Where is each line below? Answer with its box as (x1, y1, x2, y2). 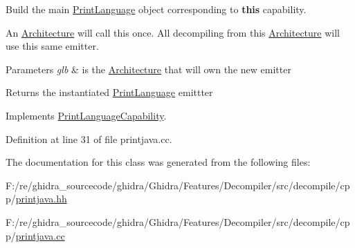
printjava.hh (15, 191, 67, 206)
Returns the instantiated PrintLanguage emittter (6, 85, 213, 99)
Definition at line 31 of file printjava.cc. (6, 131, 172, 146)
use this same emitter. (6, 39, 99, 53)
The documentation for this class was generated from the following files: (6, 155, 311, 169)
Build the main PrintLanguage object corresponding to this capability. (6, 2, 307, 16)
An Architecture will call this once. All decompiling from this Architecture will (6, 25, 340, 39)
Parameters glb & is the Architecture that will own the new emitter (6, 61, 291, 76)
